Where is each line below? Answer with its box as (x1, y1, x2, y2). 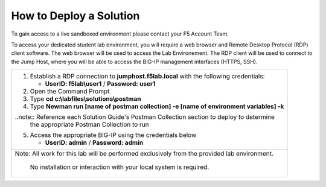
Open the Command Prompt (30, 87, 110, 96)
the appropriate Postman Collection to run (30, 121, 149, 129)
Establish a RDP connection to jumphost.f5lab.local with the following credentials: (30, 72, 265, 81)
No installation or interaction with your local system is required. (30, 163, 209, 171)
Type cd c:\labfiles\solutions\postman (30, 95, 141, 103)
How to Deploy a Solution (11, 9, 140, 22)
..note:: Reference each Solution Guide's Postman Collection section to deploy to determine (14, 113, 275, 121)
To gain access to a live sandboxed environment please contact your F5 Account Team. (11, 30, 229, 37)
